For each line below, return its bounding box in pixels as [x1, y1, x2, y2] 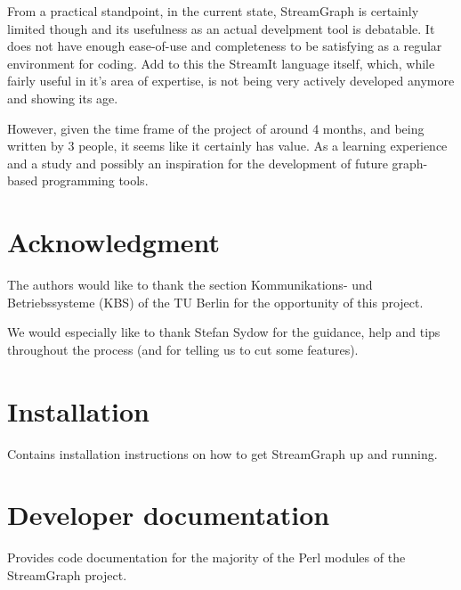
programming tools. [41, 171, 149, 190]
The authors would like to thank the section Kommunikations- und [7, 275, 373, 294]
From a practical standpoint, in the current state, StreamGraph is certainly [7, 2, 419, 20]
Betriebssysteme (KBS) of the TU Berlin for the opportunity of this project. [7, 292, 424, 311]
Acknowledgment [7, 224, 220, 260]
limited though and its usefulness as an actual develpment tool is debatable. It [7, 19, 435, 37]
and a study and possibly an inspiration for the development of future [7, 153, 388, 172]
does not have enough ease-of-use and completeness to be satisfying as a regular [7, 37, 442, 55]
